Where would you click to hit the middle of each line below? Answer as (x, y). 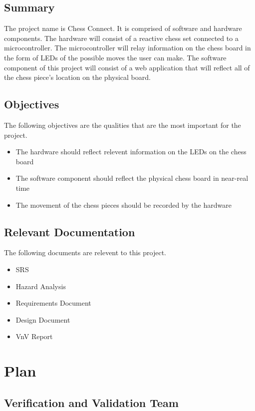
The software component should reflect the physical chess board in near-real (132, 178)
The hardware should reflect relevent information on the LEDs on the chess (131, 152)
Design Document (43, 319)
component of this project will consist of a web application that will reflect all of (127, 67)
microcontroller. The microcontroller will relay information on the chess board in (127, 48)
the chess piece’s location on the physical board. (77, 77)
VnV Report (34, 336)
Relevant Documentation (70, 231)
